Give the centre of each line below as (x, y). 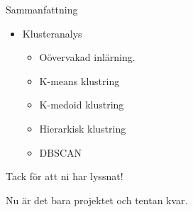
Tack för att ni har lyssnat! (65, 176)
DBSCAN (61, 152)
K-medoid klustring (82, 105)
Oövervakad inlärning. (87, 57)
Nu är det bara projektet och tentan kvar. (97, 200)
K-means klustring (79, 80)
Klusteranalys (52, 33)
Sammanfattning (42, 9)
